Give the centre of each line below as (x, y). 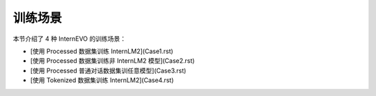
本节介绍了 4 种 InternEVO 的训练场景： (70, 39)
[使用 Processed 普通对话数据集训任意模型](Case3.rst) (108, 70)
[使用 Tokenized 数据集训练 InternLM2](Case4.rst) (102, 80)
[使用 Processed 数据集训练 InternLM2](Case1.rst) (102, 51)
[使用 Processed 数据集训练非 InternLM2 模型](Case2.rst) (112, 61)
